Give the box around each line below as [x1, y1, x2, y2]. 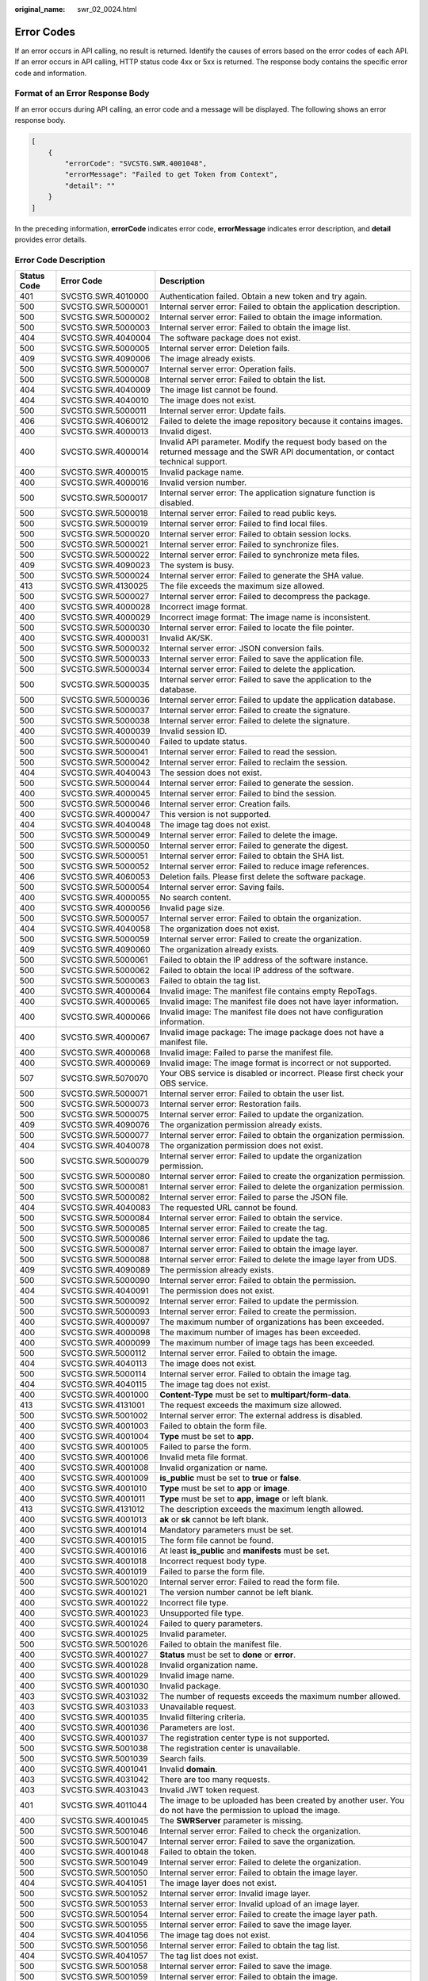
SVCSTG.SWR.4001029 [60, 1670, 149, 1681]
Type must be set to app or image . [159, 1483, 290, 1494]
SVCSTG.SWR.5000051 [60, 850, 148, 861]
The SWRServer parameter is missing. [159, 1815, 304, 1826]
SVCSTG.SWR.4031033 [60, 1701, 149, 1712]
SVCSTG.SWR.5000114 [60, 1368, 147, 1380]
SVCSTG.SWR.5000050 [60, 840, 150, 851]
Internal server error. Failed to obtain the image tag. [159, 1368, 352, 1380]
